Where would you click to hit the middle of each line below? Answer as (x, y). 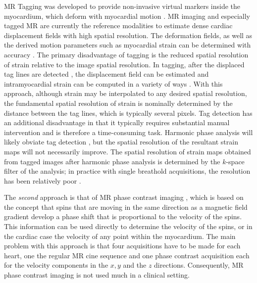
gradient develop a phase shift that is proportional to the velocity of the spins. (123, 216)
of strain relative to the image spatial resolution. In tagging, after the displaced (124, 64)
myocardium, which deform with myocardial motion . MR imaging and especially (127, 16)
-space (235, 161)
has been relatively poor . (43, 180)
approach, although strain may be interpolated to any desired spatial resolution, (126, 93)
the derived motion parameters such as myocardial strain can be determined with (128, 45)
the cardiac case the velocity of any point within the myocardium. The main (120, 236)
